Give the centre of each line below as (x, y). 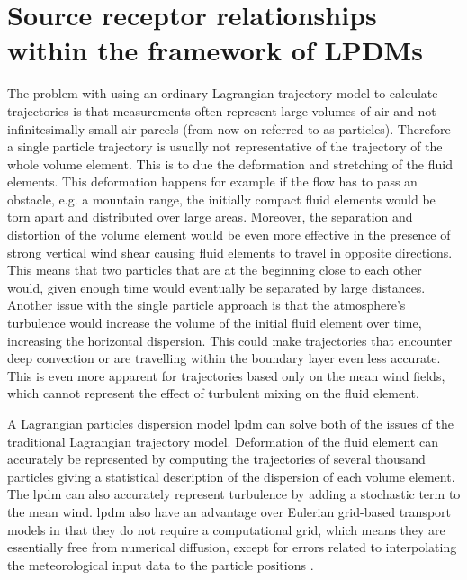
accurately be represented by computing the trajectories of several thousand (216, 459)
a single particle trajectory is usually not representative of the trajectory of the (225, 146)
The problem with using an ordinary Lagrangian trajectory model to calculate (223, 93)
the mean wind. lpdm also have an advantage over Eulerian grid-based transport (229, 511)
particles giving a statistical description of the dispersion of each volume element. (231, 476)
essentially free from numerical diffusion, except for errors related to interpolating (232, 547)
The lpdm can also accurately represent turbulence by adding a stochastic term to (234, 494)
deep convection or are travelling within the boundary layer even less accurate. (224, 358)
